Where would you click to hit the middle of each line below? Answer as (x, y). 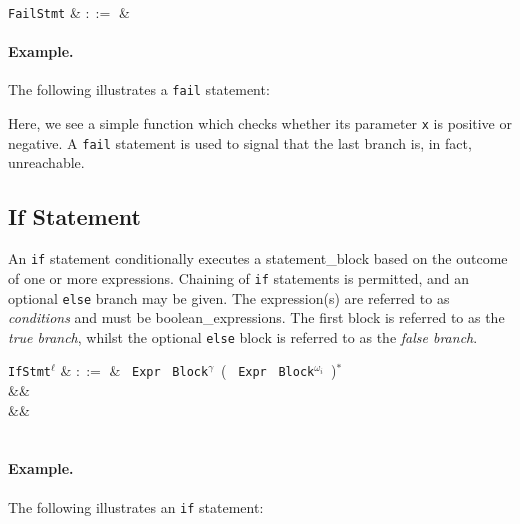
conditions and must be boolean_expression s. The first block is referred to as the (256, 317)
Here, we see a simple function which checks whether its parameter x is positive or (260, 123)
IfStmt (29, 372)
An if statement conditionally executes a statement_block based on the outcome (258, 258)
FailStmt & (44, 12)
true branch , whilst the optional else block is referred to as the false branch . (243, 336)
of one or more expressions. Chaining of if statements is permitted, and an (238, 277)
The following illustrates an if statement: (136, 506)
